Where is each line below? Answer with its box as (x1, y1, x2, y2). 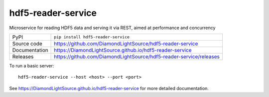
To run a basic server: (9, 62, 54, 69)
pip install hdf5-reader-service (54, 35, 130, 40)
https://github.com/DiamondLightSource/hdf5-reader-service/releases (54, 53, 220, 60)
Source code (12, 40, 42, 47)
